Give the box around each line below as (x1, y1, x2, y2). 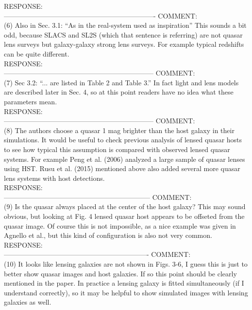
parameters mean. (4, 96, 57, 106)
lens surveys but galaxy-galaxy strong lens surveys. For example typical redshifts (4, 39, 244, 49)
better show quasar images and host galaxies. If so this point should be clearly (4, 268, 237, 278)
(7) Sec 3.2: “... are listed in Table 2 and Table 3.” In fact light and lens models (4, 77, 239, 87)
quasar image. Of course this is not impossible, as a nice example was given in (4, 220, 236, 231)
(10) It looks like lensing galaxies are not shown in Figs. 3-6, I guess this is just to (4, 259, 248, 269)
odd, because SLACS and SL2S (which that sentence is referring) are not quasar (4, 29, 243, 39)
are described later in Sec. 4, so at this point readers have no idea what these (4, 87, 234, 97)
